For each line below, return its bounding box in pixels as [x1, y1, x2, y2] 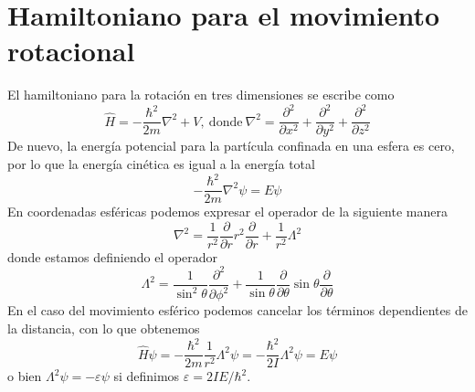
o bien [7, 366, 42, 386]
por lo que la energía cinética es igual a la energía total [7, 154, 315, 174]
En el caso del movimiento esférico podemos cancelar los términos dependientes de [7, 301, 468, 320]
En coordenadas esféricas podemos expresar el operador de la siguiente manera [7, 202, 448, 221]
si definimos [113, 366, 180, 386]
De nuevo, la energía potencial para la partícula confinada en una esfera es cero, [7, 136, 455, 155]
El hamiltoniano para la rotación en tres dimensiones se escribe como [7, 85, 395, 104]
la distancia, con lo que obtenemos [7, 318, 200, 337]
